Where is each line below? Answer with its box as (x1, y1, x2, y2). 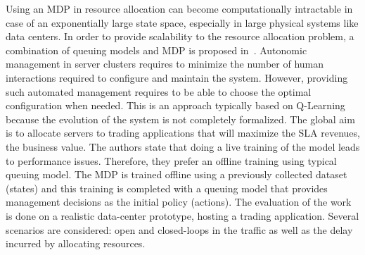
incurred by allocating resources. (6, 236, 146, 251)
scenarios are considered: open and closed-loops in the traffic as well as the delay (6, 222, 353, 237)
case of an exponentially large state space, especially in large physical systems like (6, 15, 359, 30)
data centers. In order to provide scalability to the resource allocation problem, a (6, 29, 354, 44)
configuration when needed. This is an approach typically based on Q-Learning (6, 98, 345, 113)
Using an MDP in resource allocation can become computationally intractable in (6, 1, 353, 15)
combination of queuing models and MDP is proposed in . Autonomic (6, 42, 307, 57)
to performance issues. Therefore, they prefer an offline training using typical (6, 153, 337, 168)
